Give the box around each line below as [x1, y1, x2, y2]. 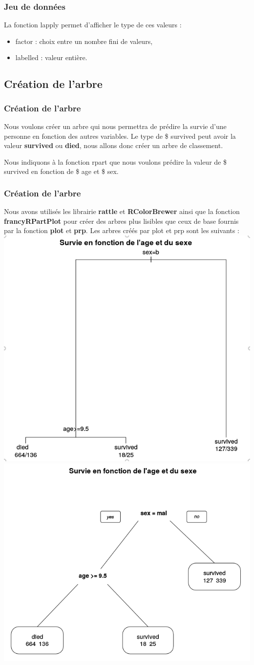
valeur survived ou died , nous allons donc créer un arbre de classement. [4, 140, 223, 150]
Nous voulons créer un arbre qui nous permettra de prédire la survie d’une [4, 121, 227, 131]
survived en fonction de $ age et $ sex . [4, 166, 119, 176]
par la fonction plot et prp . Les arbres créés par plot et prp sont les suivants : [4, 225, 239, 236]
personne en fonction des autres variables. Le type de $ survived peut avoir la [4, 130, 236, 141]
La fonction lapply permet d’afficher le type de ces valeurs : [4, 20, 182, 30]
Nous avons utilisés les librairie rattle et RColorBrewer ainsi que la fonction [4, 206, 240, 216]
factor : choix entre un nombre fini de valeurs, [15, 36, 153, 46]
